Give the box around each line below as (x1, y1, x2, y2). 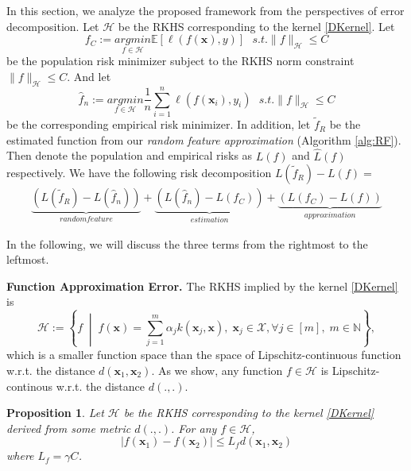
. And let (67, 68, 111, 84)
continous (6, 377, 53, 394)
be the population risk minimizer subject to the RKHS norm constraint (6, 52, 355, 69)
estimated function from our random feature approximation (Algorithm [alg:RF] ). (6, 131, 401, 148)
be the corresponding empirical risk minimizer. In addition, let (6, 116, 311, 133)
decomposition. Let (6, 17, 99, 34)
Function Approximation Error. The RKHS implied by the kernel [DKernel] (6, 277, 398, 294)
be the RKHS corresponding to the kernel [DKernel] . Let (118, 17, 395, 34)
